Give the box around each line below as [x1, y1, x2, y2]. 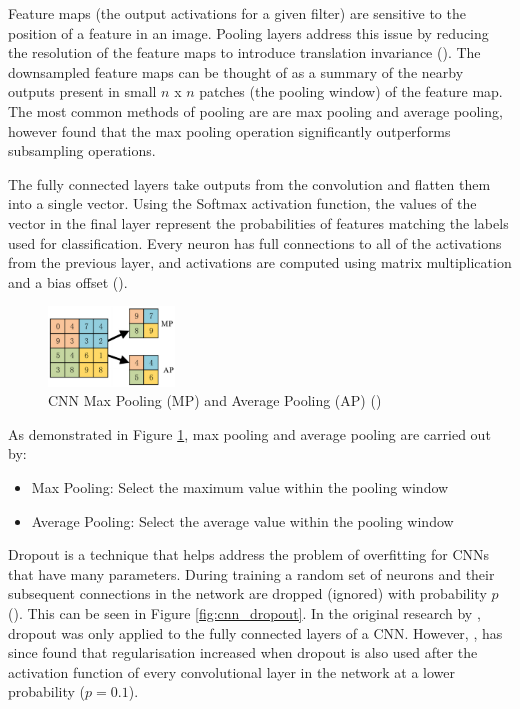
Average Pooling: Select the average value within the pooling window [31, 510, 454, 531]
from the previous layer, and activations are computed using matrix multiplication [8, 252, 512, 273]
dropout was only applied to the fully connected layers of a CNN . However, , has [8, 622, 503, 643]
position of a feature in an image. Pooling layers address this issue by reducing [8, 22, 489, 43]
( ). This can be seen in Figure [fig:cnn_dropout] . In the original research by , [8, 602, 481, 623]
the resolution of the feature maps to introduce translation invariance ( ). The [8, 42, 481, 63]
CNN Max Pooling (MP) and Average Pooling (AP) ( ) [48, 390, 382, 411]
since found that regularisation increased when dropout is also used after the [8, 642, 478, 663]
